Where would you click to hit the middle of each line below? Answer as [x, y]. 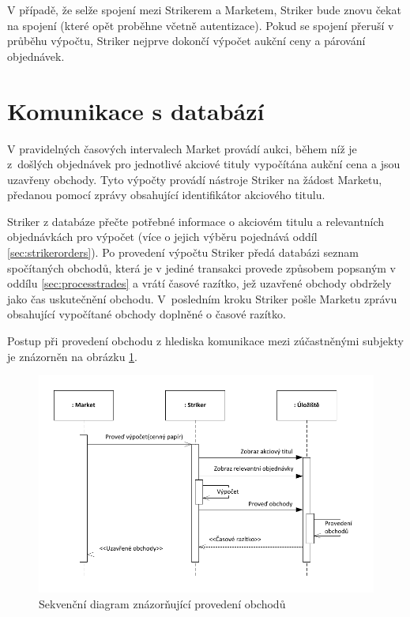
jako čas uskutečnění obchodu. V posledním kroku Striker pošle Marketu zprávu [202, 298]
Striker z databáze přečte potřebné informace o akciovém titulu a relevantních [196, 221]
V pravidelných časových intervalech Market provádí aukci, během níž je [182, 148]
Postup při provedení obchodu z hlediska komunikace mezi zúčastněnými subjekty [205, 341]
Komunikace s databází [136, 110]
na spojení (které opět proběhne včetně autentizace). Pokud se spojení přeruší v [201, 25]
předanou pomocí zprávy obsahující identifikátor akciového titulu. [166, 195]
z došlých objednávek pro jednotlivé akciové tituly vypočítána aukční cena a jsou [204, 164]
